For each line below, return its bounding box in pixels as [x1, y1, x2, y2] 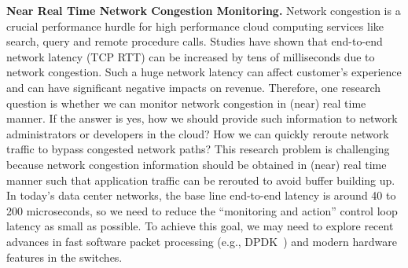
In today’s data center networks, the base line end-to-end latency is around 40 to [6, 187, 396, 204]
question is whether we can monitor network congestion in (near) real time [6, 94, 366, 111]
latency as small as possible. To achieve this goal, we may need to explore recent [6, 218, 394, 234]
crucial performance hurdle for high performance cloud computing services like [6, 17, 384, 34]
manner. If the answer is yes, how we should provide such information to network [6, 110, 398, 127]
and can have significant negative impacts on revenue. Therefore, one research [6, 79, 380, 95]
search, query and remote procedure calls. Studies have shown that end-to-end [6, 33, 383, 50]
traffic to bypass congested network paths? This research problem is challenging [6, 141, 390, 157]
